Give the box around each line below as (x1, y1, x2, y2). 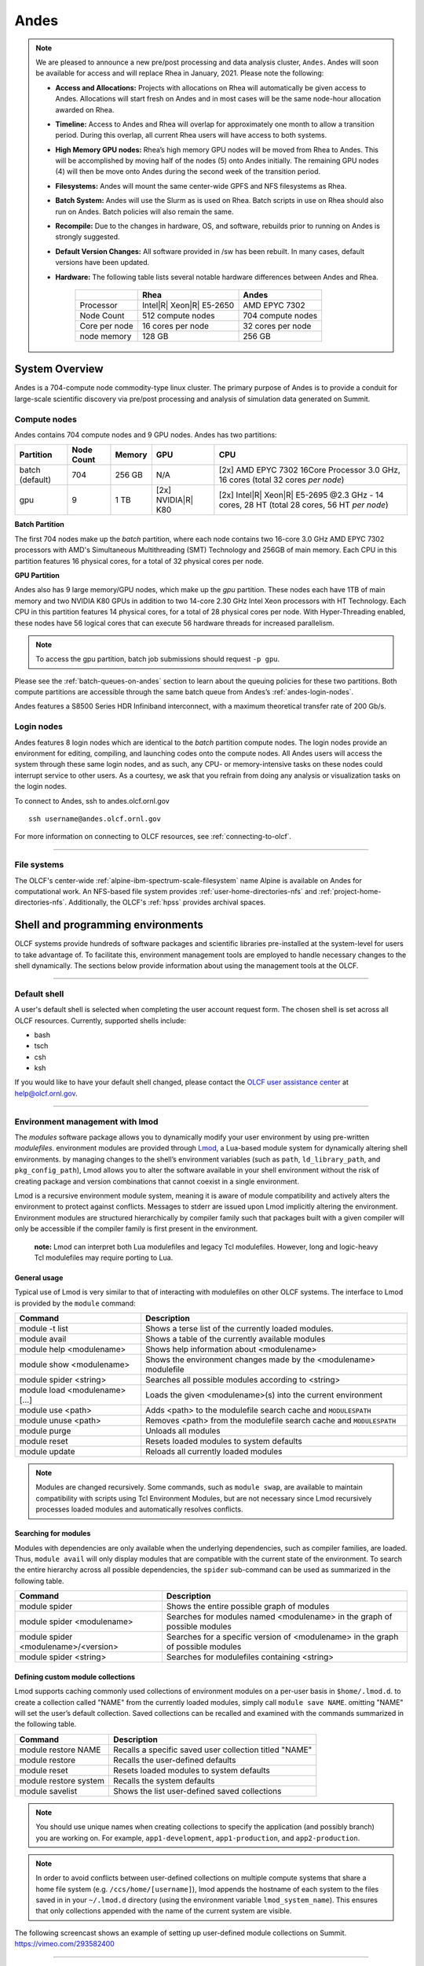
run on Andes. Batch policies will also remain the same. (55, 207, 234, 216)
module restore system (19, 1775, 105, 1786)
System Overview (14, 363, 104, 376)
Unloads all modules (145, 1426, 221, 1437)
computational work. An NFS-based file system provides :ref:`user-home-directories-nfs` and (14, 886, 317, 896)
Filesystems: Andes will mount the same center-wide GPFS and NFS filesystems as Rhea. (55, 181, 347, 190)
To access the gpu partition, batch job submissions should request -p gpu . (35, 654, 280, 664)
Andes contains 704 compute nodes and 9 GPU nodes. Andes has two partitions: (14, 430, 278, 440)
